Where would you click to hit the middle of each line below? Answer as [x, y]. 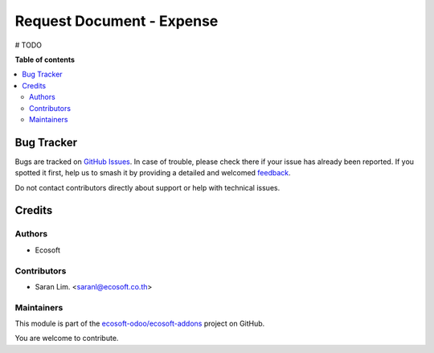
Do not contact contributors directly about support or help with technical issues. [147, 187]
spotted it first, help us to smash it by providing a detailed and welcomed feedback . [153, 173]
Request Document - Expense [117, 21]
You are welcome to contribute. [67, 339]
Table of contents [45, 60]
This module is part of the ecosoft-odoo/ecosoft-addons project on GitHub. [140, 324]
